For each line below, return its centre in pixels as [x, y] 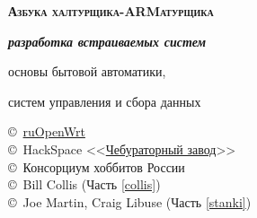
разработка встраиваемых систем [107, 41]
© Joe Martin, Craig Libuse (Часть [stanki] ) [130, 201]
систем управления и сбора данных [105, 101]
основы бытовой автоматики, [87, 71]
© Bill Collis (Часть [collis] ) [84, 184]
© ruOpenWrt [47, 131]
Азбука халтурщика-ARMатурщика [111, 11]
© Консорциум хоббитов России [97, 166]
